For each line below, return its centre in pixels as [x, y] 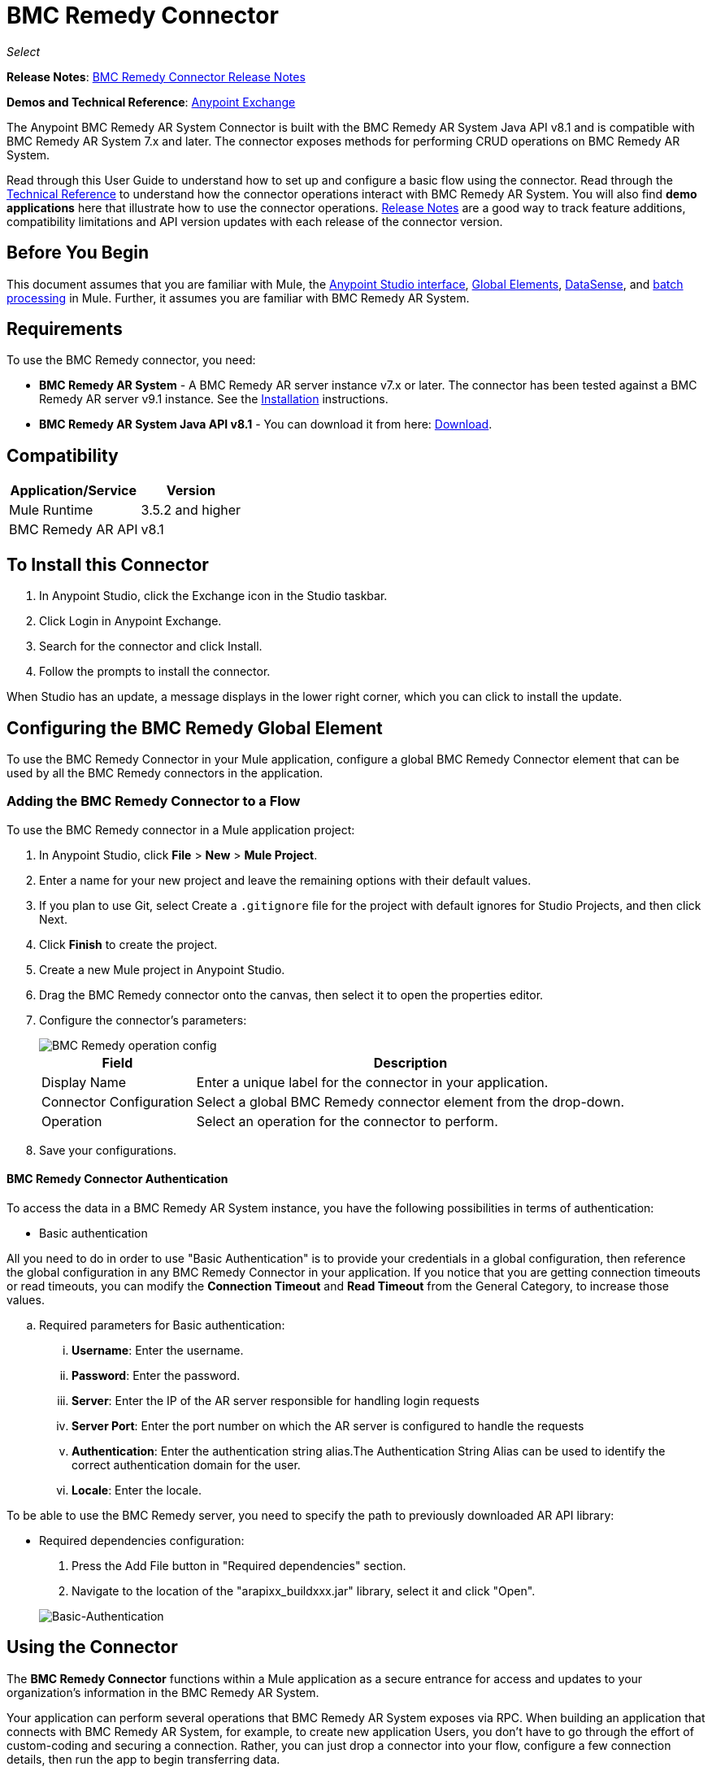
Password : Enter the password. [156, 1375]
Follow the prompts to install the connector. [155, 672]
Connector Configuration [117, 1101]
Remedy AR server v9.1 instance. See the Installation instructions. [214, 399]
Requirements [65, 329]
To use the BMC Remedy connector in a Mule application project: [181, 829]
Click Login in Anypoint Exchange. [130, 621]
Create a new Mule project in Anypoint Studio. [162, 969]
